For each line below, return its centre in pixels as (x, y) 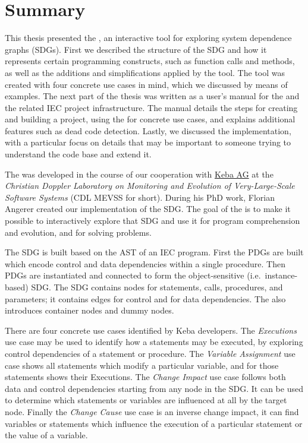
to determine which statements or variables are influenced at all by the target (146, 400)
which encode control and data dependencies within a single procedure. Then (145, 263)
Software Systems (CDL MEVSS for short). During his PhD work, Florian (140, 197)
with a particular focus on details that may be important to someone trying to (148, 142)
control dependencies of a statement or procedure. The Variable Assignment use (150, 353)
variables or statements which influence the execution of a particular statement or (154, 423)
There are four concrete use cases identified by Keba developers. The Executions (151, 330)
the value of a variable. (46, 435)
